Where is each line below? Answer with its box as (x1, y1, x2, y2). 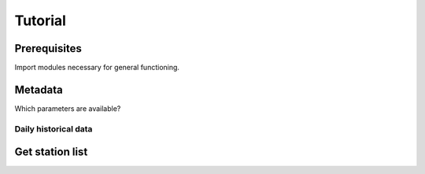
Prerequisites (14, 42, 82, 55)
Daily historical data (14, 123, 93, 134)
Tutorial (14, 12, 67, 29)
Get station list (14, 146, 88, 159)
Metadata (14, 83, 63, 96)
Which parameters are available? (14, 103, 121, 113)
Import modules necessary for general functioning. (14, 63, 180, 72)
